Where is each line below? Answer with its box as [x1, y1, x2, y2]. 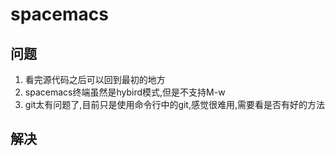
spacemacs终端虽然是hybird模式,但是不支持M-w [24, 86, 226, 98]
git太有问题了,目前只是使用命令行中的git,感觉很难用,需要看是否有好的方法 [24, 99, 326, 110]
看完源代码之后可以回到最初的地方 [24, 74, 166, 85]
